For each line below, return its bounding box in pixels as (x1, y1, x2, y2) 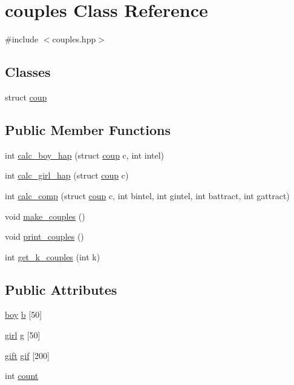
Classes (5, 62, 51, 81)
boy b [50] (5, 308, 42, 321)
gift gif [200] (5, 349, 50, 361)
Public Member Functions (5, 120, 171, 139)
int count (5, 369, 39, 382)
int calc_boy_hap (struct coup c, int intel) (5, 148, 165, 161)
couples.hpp (52, 33, 96, 45)
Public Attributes (5, 280, 117, 298)
